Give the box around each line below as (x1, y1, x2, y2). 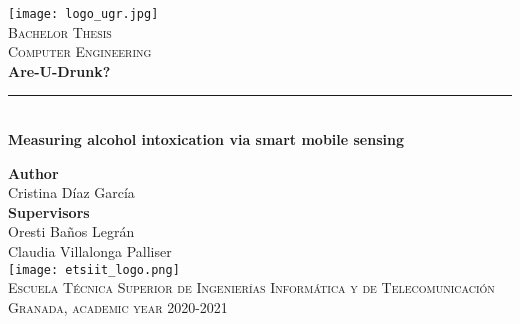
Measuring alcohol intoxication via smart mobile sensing (8, 129, 405, 150)
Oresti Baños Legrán (8, 221, 135, 242)
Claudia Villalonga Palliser (8, 241, 172, 261)
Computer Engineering (8, 41, 152, 62)
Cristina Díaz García (8, 182, 135, 203)
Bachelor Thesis (8, 21, 112, 42)
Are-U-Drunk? (8, 60, 111, 81)
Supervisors (8, 201, 90, 222)
